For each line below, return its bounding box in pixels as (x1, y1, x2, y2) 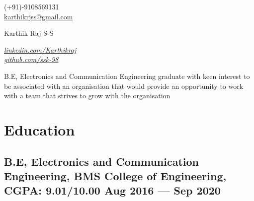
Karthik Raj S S (4, 28, 54, 38)
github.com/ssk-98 (4, 54, 59, 65)
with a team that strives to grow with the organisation (4, 90, 170, 101)
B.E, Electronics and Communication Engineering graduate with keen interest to (4, 70, 250, 81)
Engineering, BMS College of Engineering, (4, 168, 227, 183)
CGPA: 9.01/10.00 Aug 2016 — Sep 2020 (4, 183, 221, 198)
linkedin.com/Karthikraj (4, 44, 77, 55)
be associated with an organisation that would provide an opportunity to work (4, 80, 244, 91)
